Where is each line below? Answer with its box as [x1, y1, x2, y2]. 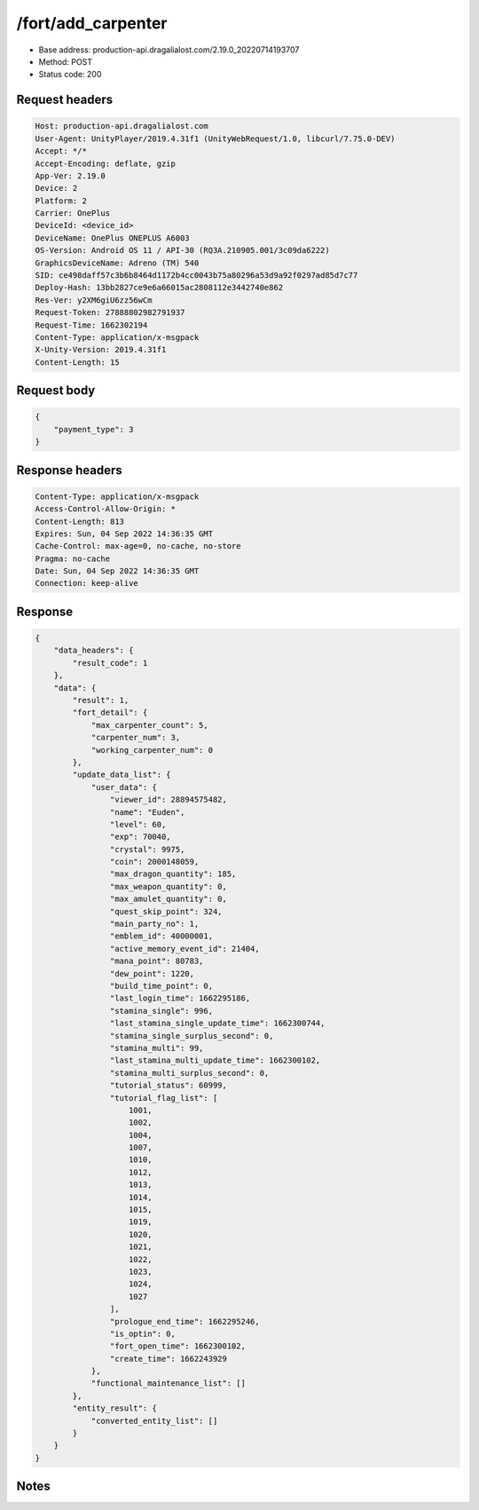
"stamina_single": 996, [109, 1006, 213, 1016]
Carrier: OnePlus [35, 209, 111, 218]
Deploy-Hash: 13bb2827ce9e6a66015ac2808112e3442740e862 [35, 282, 284, 293]
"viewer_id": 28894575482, [109, 795, 228, 805]
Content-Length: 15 [35, 357, 120, 368]
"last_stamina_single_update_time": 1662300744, [109, 1018, 326, 1029]
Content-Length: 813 [35, 516, 124, 526]
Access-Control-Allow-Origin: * [35, 504, 177, 514]
